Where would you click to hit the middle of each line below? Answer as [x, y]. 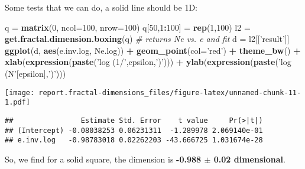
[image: [20, 92]
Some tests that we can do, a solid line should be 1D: [101, 7]
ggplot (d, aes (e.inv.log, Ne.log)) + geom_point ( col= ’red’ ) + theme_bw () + [153, 50]
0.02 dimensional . [249, 159]
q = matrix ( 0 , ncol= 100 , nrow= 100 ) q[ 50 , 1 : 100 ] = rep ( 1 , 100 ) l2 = [128, 27]
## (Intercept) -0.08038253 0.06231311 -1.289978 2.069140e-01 [134, 130]
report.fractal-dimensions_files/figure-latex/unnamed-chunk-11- [170, 92]
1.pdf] [17, 103]
